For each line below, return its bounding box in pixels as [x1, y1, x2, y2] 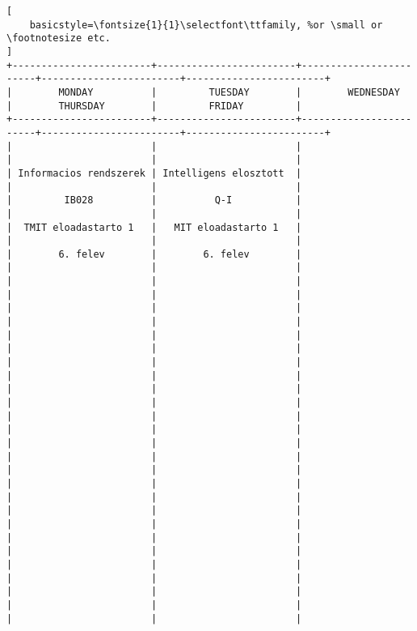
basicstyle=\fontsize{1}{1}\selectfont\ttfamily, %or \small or [29, 19, 383, 31]
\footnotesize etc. [6, 32, 111, 45]
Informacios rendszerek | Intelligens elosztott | [18, 167, 302, 179]
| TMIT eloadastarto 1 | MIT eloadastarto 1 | [6, 221, 302, 233]
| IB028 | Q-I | [6, 194, 302, 207]
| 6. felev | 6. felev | [6, 248, 302, 260]
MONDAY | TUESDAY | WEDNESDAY [58, 86, 400, 98]
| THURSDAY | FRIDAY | [6, 100, 302, 112]
